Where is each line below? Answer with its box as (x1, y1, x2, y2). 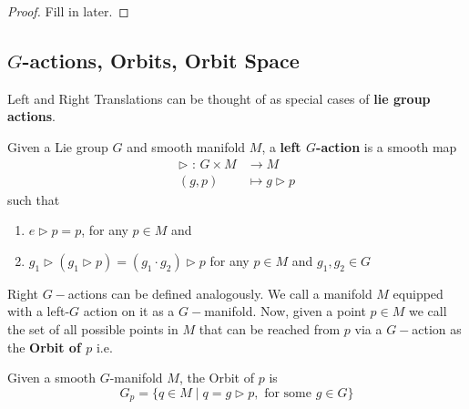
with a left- (7, 302, 70, 321)
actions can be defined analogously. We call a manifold (67, 283, 372, 302)
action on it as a (83, 302, 175, 321)
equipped (393, 283, 444, 302)
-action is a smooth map (316, 137, 457, 156)
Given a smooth (7, 368, 97, 387)
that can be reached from (199, 320, 341, 339)
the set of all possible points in (7, 320, 178, 339)
